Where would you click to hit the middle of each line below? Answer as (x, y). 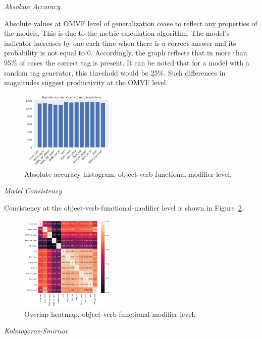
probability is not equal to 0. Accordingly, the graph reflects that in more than (126, 53)
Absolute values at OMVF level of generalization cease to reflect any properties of (131, 23)
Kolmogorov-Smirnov (36, 331)
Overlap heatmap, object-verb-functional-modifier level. (110, 314)
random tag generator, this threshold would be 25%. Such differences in (115, 72)
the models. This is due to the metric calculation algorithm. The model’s (117, 33)
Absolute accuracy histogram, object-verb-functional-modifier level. (128, 174)
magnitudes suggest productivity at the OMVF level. (86, 82)
